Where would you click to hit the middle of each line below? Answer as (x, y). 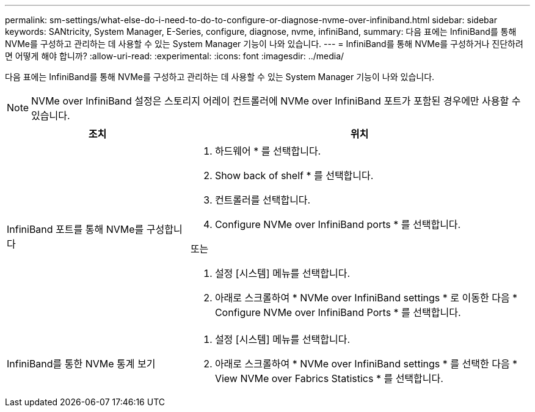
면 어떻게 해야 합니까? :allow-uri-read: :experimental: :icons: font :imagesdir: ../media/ (175, 56)
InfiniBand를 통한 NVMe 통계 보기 (81, 364)
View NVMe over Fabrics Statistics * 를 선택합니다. (329, 378)
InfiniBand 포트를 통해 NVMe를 (75, 229)
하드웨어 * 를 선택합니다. (268, 151)
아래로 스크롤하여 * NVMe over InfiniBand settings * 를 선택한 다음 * (366, 364)
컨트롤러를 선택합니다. (263, 200)
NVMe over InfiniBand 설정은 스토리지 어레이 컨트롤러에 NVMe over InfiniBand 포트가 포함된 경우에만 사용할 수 (276, 101)
